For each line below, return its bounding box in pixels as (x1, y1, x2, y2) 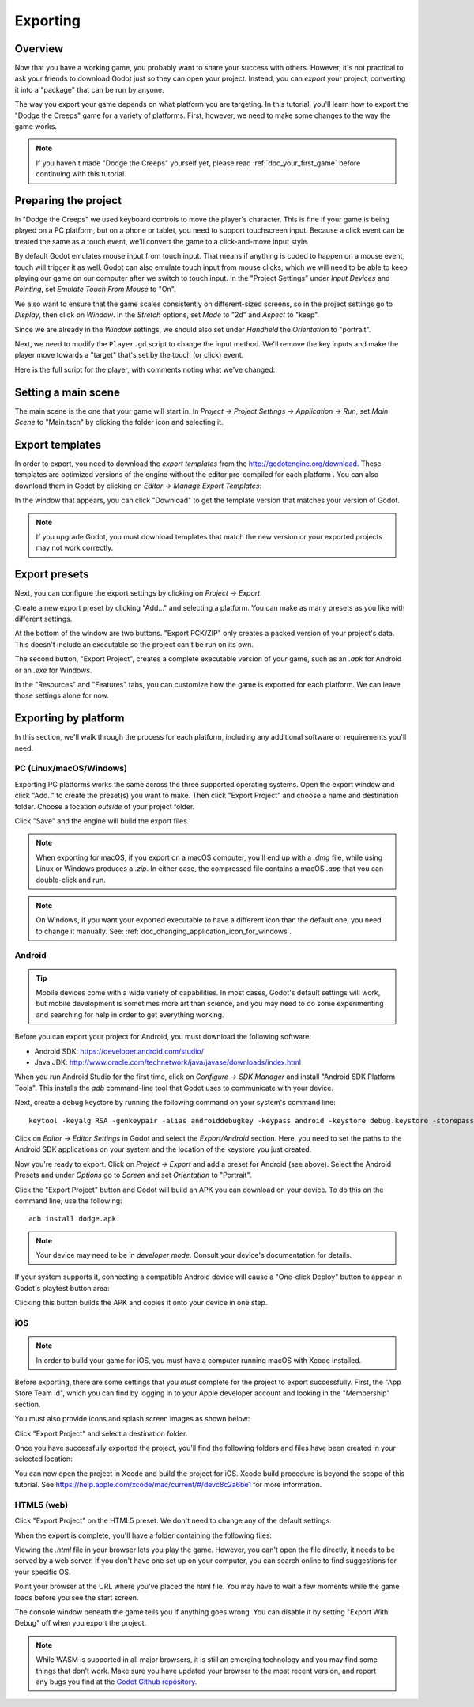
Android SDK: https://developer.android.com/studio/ (34, 1047, 205, 1056)
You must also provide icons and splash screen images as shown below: (14, 1414, 250, 1424)
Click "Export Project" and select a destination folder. (14, 1429, 188, 1438)
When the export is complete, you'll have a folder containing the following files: (14, 1531, 273, 1540)
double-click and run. (36, 875, 106, 884)
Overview (14, 42, 64, 55)
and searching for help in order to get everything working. (36, 1009, 224, 1020)
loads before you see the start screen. (14, 1592, 139, 1602)
